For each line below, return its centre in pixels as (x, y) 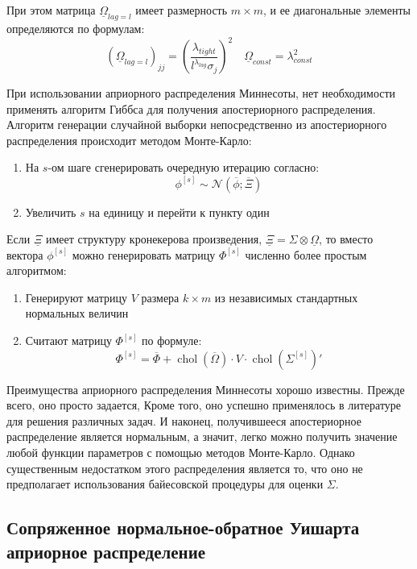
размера (160, 297)
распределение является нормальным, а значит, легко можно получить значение (202, 436)
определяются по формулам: (76, 29)
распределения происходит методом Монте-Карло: (129, 140)
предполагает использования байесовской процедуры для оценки (165, 484)
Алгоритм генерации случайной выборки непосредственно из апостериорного (197, 125)
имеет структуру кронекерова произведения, (154, 239)
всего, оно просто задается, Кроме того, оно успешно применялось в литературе (204, 405)
